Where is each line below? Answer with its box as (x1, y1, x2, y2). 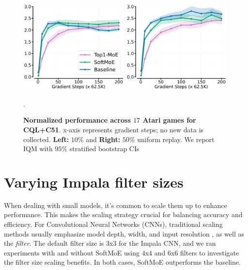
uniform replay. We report (137, 134, 215, 144)
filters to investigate (180, 247, 239, 257)
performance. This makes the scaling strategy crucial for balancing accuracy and (4, 209, 243, 220)
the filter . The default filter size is (4, 238, 104, 248)
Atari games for (142, 115, 196, 125)
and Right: (86, 134, 121, 144)
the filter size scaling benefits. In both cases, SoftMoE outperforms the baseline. (4, 257, 241, 267)
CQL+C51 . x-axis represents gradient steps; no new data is (23, 124, 204, 134)
